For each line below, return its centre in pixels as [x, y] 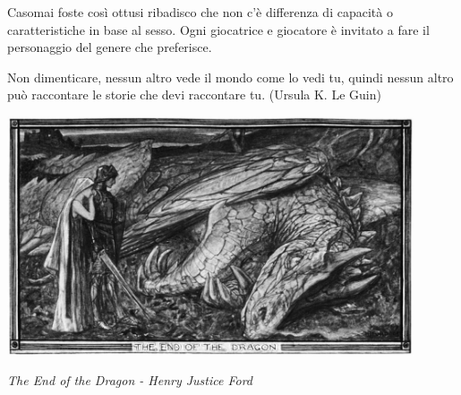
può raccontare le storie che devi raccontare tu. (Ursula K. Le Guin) [194, 94]
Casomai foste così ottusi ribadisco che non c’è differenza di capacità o [200, 12]
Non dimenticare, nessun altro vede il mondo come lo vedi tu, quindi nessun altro [230, 77]
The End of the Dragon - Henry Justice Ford [130, 380]
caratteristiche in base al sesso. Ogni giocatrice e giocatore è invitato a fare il [218, 29]
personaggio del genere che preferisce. [110, 47]
